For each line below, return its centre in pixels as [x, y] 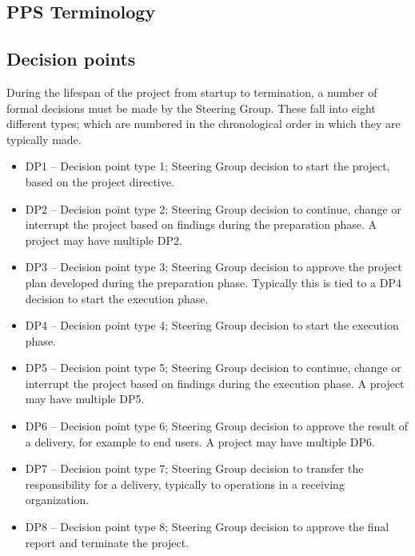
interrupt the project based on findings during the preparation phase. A [201, 224]
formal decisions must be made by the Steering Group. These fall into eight [191, 108]
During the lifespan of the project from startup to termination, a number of [192, 92]
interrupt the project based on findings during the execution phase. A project [215, 383]
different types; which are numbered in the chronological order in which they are [204, 124]
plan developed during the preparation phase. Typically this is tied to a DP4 [213, 282]
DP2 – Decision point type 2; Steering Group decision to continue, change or [213, 208]
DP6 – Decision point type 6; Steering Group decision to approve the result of [217, 426]
